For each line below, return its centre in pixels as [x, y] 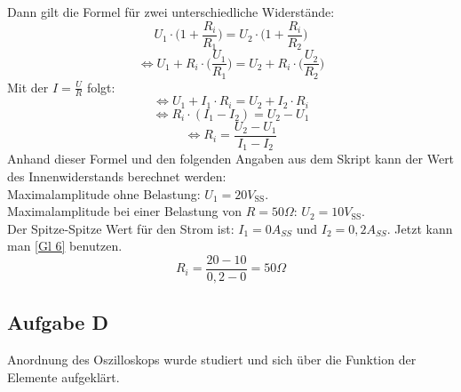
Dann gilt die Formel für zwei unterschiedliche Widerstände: [171, 12]
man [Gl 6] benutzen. [65, 246]
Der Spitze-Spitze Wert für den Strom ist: [121, 228]
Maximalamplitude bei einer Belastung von [124, 211]
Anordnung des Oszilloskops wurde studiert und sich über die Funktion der [212, 360]
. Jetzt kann [420, 228]
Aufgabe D [58, 322]
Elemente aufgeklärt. [64, 376]
